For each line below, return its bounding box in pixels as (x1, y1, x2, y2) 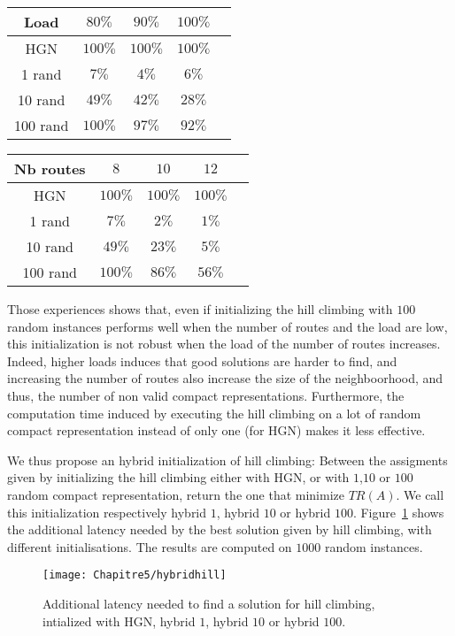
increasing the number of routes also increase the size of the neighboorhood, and (7, 369, 443, 387)
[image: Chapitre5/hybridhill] (42, 569, 227, 582)
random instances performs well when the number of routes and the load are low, (7, 317, 448, 335)
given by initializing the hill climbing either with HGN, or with (7, 468, 350, 487)
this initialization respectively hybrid (7, 502, 207, 521)
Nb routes (14, 158, 86, 179)
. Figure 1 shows (352, 502, 444, 521)
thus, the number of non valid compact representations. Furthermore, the (7, 386, 405, 404)
